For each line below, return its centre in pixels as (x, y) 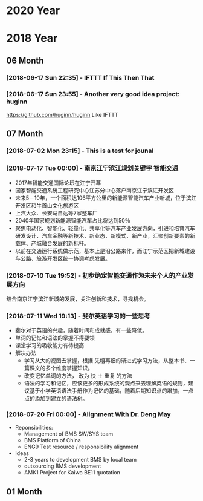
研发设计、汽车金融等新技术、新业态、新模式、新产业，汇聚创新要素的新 (105, 235)
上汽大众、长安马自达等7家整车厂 (56, 213)
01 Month (24, 492)
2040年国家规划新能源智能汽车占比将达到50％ (73, 220)
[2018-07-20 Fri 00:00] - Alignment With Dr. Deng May (89, 414)
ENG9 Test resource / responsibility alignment (81, 447)
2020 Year (33, 11)
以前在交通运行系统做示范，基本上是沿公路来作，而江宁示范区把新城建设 (105, 250)
